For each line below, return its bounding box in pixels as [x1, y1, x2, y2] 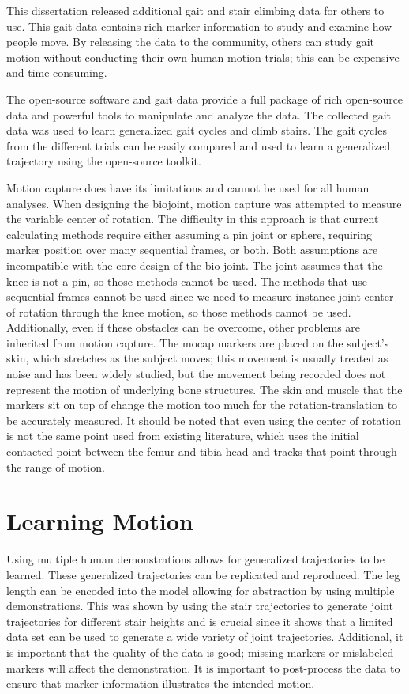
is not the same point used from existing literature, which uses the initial [6, 427, 359, 444]
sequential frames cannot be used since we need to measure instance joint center [6, 288, 394, 305]
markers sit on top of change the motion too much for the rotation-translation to [6, 396, 398, 413]
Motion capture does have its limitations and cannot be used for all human [6, 179, 370, 195]
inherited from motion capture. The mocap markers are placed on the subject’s [6, 334, 389, 351]
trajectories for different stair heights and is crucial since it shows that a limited [6, 612, 393, 629]
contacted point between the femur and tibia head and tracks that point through [6, 443, 397, 460]
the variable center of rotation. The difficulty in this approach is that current [6, 210, 379, 227]
